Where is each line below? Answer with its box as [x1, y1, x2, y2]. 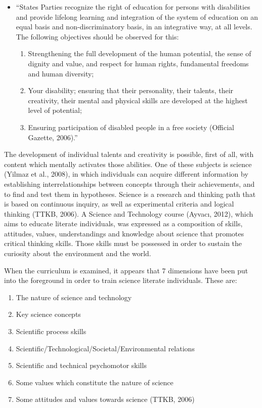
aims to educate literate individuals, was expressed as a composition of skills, [4, 218, 243, 229]
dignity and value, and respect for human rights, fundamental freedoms [28, 58, 249, 68]
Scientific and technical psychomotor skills [16, 360, 147, 371]
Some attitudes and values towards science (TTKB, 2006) [16, 394, 195, 404]
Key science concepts [16, 309, 81, 319]
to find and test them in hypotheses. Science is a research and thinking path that [4, 188, 256, 199]
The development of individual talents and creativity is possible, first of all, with [4, 149, 254, 159]
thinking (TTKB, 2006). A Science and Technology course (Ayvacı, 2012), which [4, 208, 253, 219]
